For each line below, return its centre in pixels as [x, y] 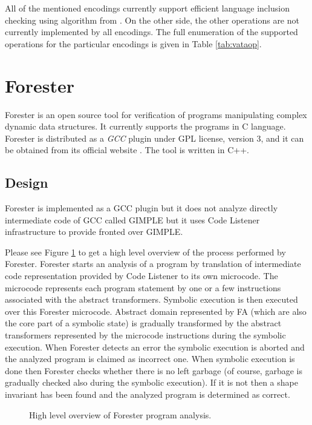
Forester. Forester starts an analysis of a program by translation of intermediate [153, 264]
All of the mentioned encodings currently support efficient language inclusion [147, 8]
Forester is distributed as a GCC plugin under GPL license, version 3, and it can [154, 138]
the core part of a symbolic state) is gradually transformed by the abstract [143, 323]
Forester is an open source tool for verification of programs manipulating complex [156, 114]
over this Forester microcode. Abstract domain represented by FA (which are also [156, 311]
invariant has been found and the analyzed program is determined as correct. [148, 394]
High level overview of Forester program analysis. [120, 414]
